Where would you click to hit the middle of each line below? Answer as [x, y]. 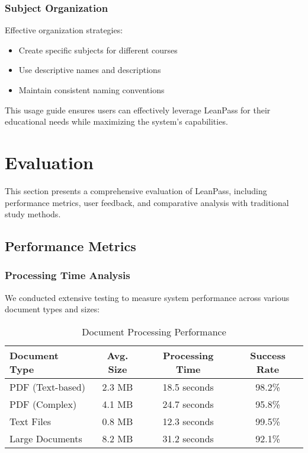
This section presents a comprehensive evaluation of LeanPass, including [136, 190]
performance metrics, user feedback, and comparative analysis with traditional [147, 202]
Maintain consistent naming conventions [92, 90]
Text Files [31, 421]
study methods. [33, 214]
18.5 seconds [188, 387]
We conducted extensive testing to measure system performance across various [147, 297]
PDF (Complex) [43, 404]
